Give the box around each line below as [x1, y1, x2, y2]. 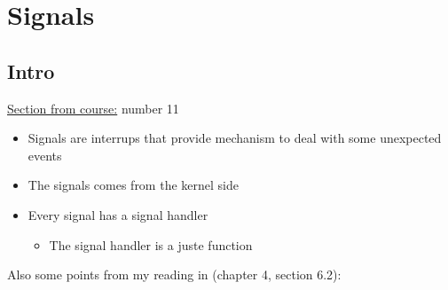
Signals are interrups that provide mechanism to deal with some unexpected [28, 129, 442, 147]
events [28, 145, 62, 164]
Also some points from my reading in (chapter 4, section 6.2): [7, 265, 342, 284]
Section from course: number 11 [7, 98, 179, 117]
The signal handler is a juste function [49, 235, 253, 254]
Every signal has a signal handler [28, 205, 208, 223]
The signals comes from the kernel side [28, 176, 239, 194]
